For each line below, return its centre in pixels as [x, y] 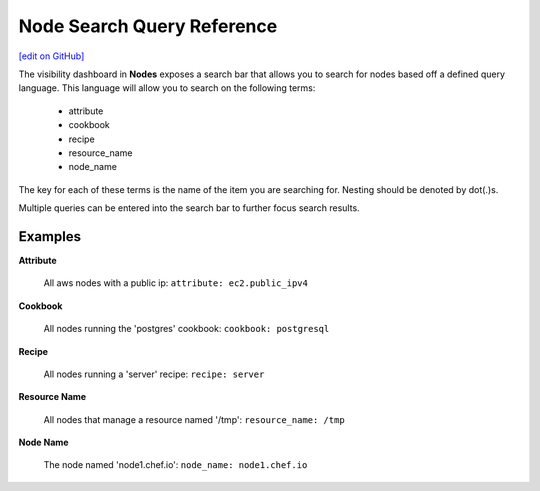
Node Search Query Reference [148, 26]
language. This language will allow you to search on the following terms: [167, 88]
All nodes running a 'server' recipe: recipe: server [154, 374]
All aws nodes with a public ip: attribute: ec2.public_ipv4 [176, 283]
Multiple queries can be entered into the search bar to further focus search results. [189, 208]
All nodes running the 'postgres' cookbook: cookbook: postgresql [186, 329]
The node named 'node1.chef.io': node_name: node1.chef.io [175, 465]
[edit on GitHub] [51, 56]
